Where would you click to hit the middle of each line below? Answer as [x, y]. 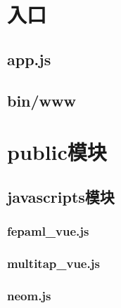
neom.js [29, 295]
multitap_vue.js [53, 263]
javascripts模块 [61, 196]
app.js [29, 59]
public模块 [57, 152]
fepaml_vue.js [48, 231]
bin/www [42, 100]
